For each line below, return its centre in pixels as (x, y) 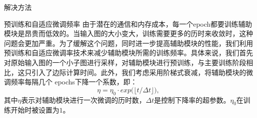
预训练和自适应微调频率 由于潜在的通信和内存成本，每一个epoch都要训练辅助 (128, 23)
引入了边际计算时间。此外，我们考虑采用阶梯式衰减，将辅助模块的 (139, 72)
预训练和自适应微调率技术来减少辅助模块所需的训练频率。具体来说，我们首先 (128, 53)
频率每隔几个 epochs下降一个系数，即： (74, 82)
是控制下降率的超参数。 (192, 99)
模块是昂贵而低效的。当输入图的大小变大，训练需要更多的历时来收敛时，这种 (128, 33)
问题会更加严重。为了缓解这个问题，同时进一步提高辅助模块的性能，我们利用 (128, 43)
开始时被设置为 (35, 110)
